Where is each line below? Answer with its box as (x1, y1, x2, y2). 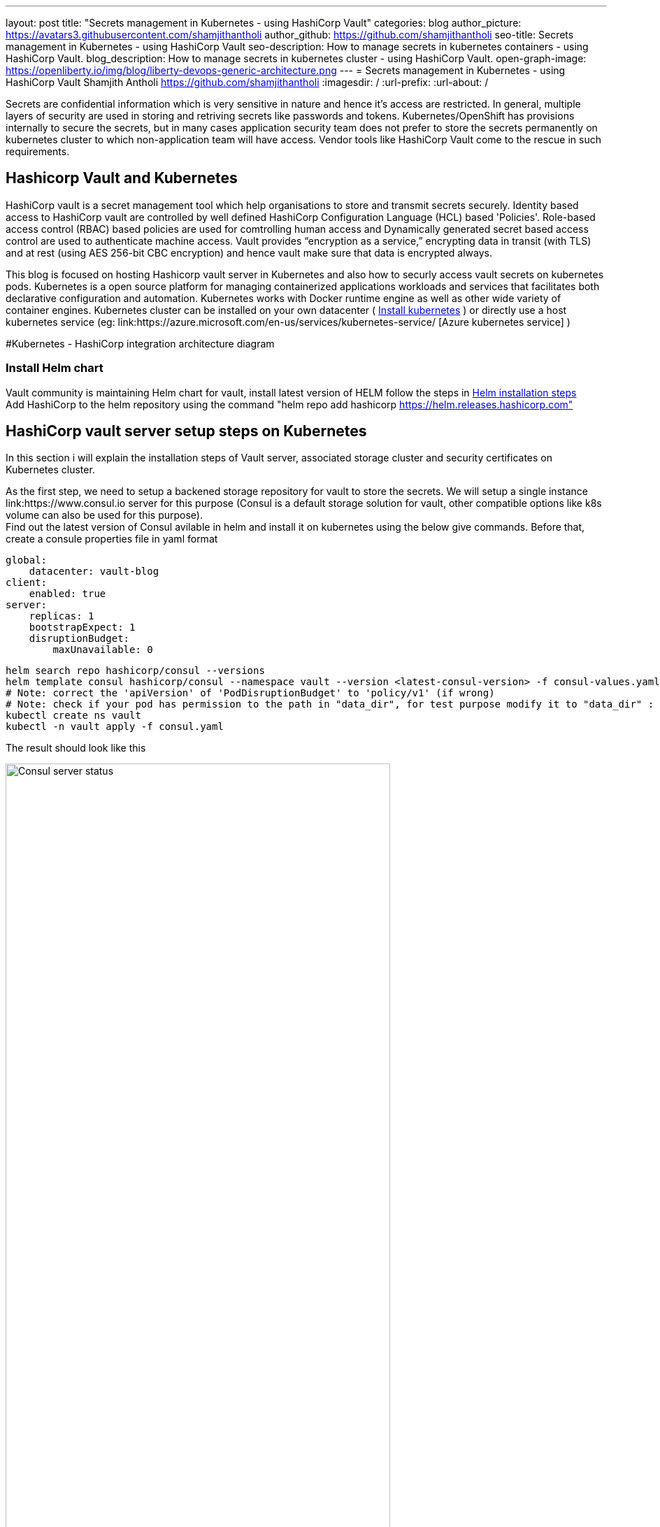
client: (6, 577, 48, 589)
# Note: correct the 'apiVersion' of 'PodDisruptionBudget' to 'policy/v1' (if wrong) (6, 687, 495, 699)
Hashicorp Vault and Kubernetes (6, 169, 238, 187)
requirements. (6, 145, 70, 157)
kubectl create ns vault (6, 710, 141, 722)
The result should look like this (6, 742, 146, 754)
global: (6, 554, 48, 566)
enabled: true (29, 588, 106, 600)
